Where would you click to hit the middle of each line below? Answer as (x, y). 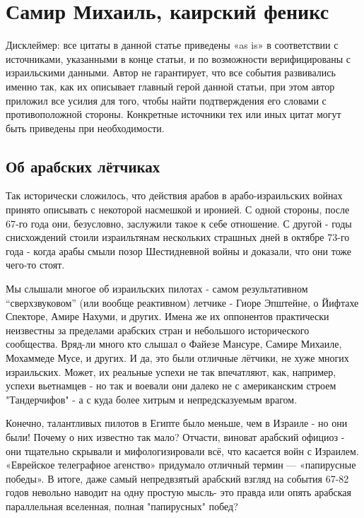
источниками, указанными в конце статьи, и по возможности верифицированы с (178, 58)
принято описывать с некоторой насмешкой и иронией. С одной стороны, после (178, 210)
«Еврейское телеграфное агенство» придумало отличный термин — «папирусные (181, 465)
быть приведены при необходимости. (85, 128)
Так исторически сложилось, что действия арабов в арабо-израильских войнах (174, 195)
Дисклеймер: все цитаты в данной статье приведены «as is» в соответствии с (172, 45)
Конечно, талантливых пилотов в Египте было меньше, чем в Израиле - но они (177, 423)
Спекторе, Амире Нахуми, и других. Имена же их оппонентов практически (168, 316)
